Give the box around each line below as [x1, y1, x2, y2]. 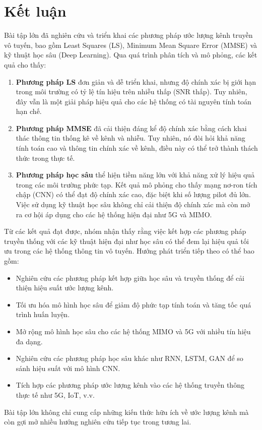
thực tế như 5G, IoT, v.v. [16, 389, 95, 400]
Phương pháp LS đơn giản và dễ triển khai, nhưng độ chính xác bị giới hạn [16, 76, 256, 87]
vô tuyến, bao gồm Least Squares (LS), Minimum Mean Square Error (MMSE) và [4, 39, 257, 50]
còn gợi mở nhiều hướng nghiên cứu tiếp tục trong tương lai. [4, 416, 191, 427]
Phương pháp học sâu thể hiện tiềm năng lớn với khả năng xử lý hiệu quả [16, 169, 255, 180]
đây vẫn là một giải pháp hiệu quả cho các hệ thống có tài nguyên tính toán [16, 96, 251, 106]
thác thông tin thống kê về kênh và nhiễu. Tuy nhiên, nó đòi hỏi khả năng [16, 133, 245, 143]
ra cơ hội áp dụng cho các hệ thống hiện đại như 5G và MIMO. [16, 209, 212, 219]
